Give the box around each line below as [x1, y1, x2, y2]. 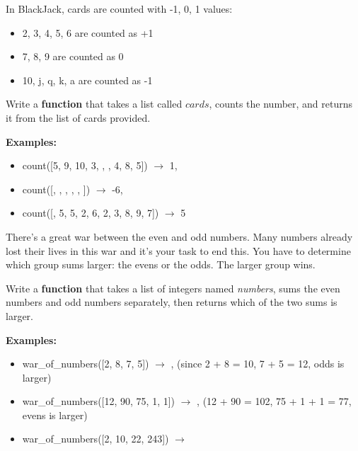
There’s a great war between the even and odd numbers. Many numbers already [6, 229, 353, 244]
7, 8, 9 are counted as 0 [22, 49, 124, 64]
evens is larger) [22, 407, 88, 422]
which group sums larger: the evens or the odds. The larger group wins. [6, 257, 316, 272]
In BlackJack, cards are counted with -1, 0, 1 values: [6, 1, 233, 16]
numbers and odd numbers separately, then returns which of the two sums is [6, 295, 337, 309]
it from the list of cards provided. [6, 110, 151, 125]
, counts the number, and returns [209, 96, 353, 111]
